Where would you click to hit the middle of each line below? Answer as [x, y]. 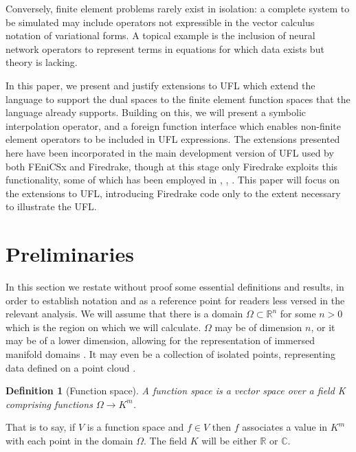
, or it [323, 327]
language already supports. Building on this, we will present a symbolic [156, 112]
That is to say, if [41, 427]
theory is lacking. [42, 62]
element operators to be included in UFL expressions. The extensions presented [173, 139]
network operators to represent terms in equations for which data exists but [165, 48]
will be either [229, 440]
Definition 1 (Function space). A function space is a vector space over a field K [176, 391]
